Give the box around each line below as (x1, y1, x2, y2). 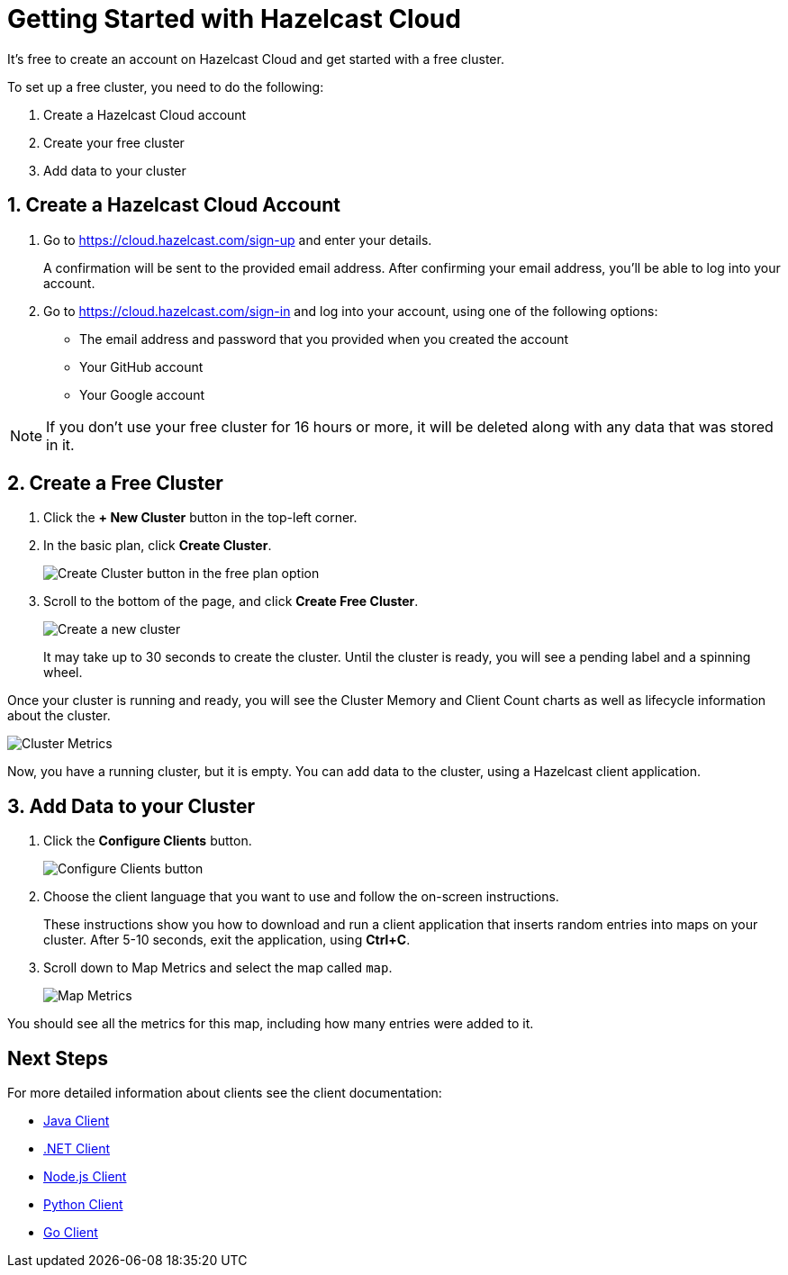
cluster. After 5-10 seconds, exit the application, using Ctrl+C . (43, 932, 411, 948)
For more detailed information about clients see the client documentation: (7, 1085, 442, 1101)
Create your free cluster (43, 134, 185, 150)
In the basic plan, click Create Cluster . (43, 538, 272, 554)
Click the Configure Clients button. (43, 833, 252, 849)
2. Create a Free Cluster (7, 472, 223, 495)
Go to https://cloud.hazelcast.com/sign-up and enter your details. (43, 231, 432, 248)
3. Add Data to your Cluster (7, 794, 256, 818)
